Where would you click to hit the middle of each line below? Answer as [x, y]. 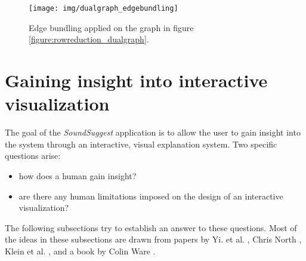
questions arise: [33, 156]
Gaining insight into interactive [136, 80]
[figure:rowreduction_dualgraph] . [89, 39]
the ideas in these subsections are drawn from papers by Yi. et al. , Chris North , [153, 239]
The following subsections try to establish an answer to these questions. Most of [151, 227]
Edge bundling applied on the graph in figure [111, 27]
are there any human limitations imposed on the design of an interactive [151, 196]
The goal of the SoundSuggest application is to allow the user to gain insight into [153, 132]
